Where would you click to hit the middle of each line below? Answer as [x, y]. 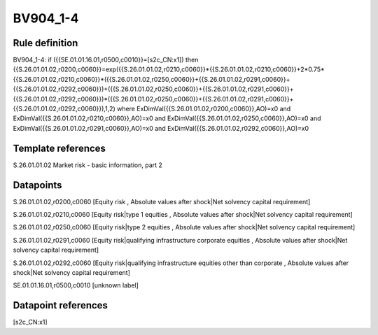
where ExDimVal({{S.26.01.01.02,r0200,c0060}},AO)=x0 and [204, 109]
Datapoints [37, 185]
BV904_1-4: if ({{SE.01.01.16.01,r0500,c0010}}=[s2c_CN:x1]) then [106, 60]
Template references [59, 148]
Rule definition [45, 43]
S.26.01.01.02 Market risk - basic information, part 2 [87, 165]
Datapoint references [61, 305]
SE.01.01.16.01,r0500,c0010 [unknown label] [76, 285]
